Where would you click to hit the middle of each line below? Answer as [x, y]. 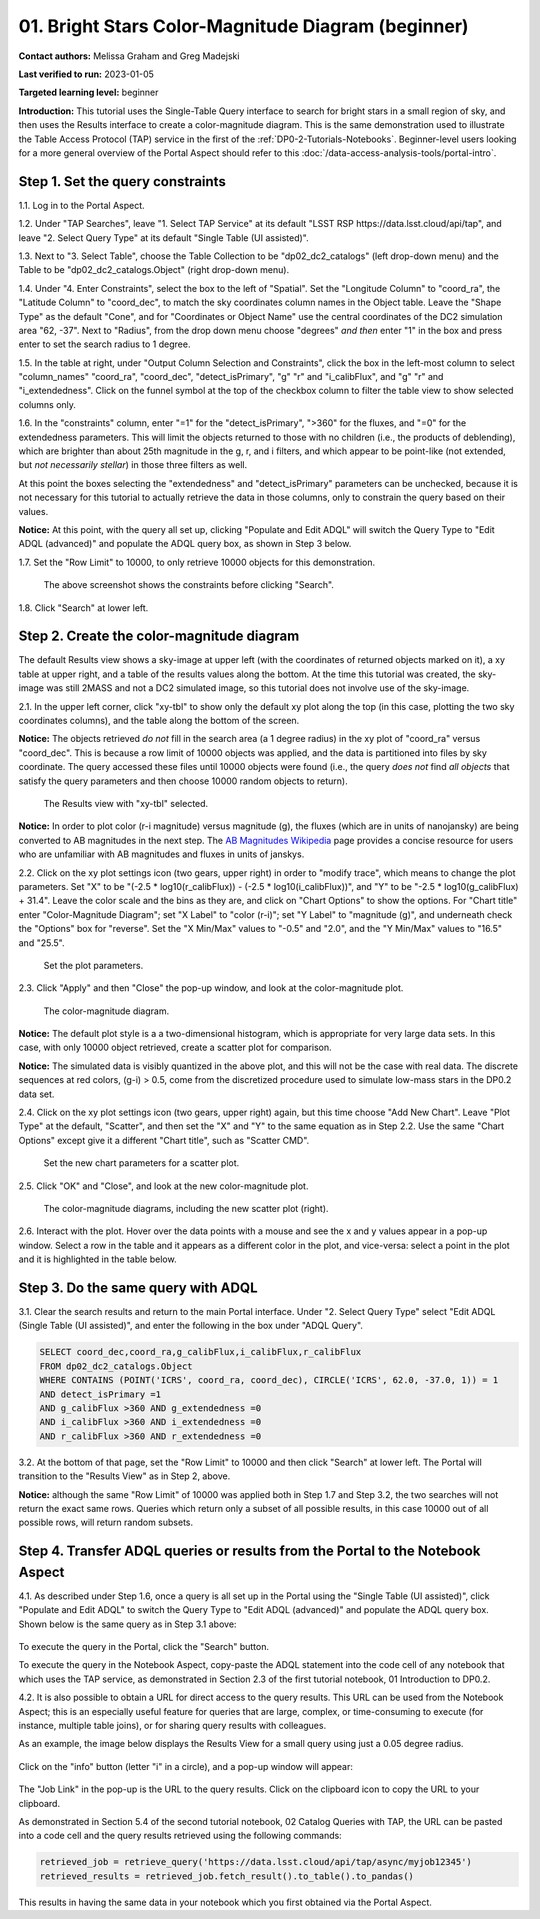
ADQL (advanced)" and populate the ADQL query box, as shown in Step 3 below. [185, 544]
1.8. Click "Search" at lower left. [83, 607]
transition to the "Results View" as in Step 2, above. [124, 1476]
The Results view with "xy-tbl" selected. [126, 803]
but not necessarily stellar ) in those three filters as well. [133, 465]
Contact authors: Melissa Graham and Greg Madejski [129, 56]
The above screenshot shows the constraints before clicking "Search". [189, 585]
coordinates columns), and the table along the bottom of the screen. [159, 721]
